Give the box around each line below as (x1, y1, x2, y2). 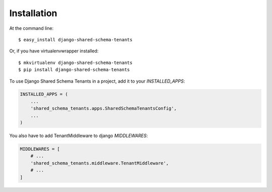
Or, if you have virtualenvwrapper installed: (9, 48, 99, 54)
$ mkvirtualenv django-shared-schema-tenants (18, 59, 133, 66)
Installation (9, 8, 57, 19)
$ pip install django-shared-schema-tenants (18, 67, 130, 73)
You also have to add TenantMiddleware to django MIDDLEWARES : (9, 133, 148, 139)
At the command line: (9, 25, 54, 31)
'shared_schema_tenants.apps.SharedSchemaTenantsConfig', (30, 106, 177, 111)
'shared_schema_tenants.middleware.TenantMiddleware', (30, 160, 169, 166)
